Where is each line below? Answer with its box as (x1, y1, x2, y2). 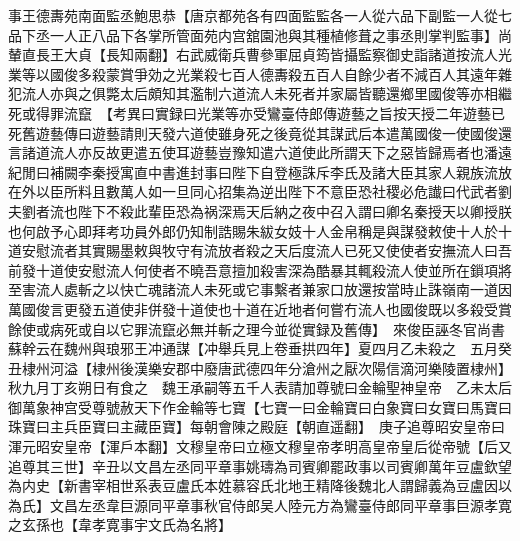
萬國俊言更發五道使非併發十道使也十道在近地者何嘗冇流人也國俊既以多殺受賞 (8, 298, 512, 319)
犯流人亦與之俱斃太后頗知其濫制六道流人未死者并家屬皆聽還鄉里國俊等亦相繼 (8, 83, 512, 104)
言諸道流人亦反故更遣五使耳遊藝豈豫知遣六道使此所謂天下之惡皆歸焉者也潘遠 (8, 142, 512, 163)
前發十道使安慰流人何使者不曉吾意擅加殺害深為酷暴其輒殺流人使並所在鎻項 (8, 259, 498, 280)
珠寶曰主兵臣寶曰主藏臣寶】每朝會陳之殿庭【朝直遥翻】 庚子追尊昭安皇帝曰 (8, 416, 505, 437)
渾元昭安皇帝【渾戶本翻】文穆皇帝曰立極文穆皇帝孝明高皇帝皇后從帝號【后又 (8, 436, 512, 457)
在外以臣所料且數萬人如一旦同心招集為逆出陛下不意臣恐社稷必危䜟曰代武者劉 (8, 181, 512, 202)
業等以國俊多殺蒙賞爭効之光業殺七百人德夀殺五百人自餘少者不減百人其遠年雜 (8, 63, 512, 84)
